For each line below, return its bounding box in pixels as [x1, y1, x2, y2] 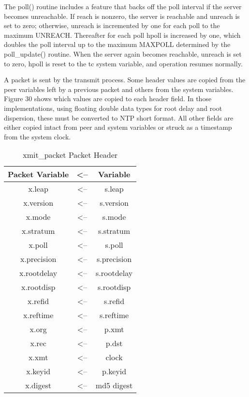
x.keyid [26, 366, 51, 377]
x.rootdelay [19, 267, 58, 279]
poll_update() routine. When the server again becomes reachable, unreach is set [4, 48, 242, 59]
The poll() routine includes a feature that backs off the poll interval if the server [4, 1, 242, 11]
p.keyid [102, 366, 127, 377]
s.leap [104, 183, 124, 195]
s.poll [105, 239, 123, 251]
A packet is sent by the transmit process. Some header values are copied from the [4, 75, 246, 85]
